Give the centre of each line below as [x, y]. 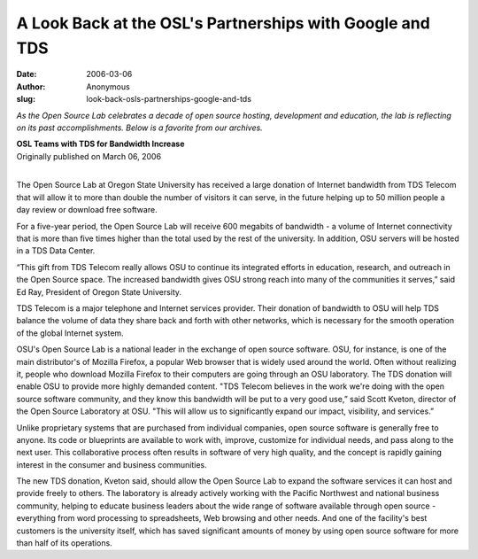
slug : [26, 99]
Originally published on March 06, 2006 [89, 156]
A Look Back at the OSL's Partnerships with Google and [224, 23]
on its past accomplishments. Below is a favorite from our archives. [139, 128]
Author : [31, 86]
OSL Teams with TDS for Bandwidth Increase [100, 144]
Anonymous [108, 86]
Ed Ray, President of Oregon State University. [99, 291]
